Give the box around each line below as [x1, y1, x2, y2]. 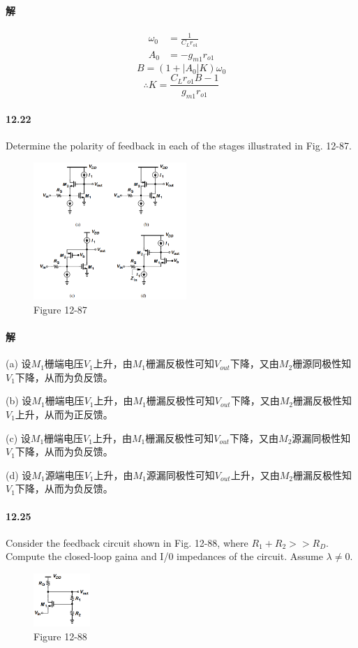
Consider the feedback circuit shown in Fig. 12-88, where [6, 535, 248, 550]
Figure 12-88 [33, 628, 87, 643]
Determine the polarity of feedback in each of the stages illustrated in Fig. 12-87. [6, 138, 352, 153]
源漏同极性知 [292, 430, 351, 445]
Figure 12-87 [33, 302, 87, 316]
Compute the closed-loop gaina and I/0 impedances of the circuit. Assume [6, 549, 323, 564]
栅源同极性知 [292, 356, 352, 371]
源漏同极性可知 [146, 467, 215, 482]
